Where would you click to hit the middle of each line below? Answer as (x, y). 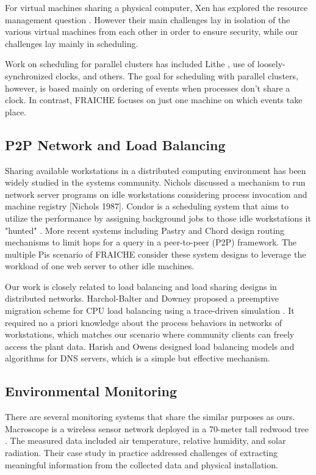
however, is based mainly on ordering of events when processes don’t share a (148, 88)
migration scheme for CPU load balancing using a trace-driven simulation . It (150, 310)
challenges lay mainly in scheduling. (72, 43)
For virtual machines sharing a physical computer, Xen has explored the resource (156, 7)
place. (16, 111)
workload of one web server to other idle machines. (100, 266)
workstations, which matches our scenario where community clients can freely (150, 334)
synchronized (29, 75)
